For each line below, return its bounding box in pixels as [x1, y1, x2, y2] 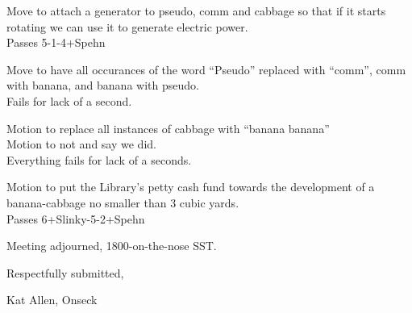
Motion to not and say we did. [6, 136, 156, 152]
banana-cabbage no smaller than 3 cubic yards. [6, 194, 239, 211]
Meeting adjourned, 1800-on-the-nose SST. [6, 237, 217, 254]
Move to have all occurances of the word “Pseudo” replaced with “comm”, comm [6, 61, 406, 77]
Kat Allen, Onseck [6, 291, 98, 308]
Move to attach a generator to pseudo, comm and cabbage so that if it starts [6, 2, 386, 19]
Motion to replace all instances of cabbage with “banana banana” [6, 119, 330, 136]
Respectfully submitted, [6, 264, 124, 281]
